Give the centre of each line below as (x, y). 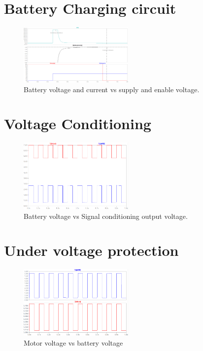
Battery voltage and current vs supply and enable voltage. (112, 89)
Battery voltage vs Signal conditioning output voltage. (106, 216)
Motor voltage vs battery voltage (73, 342)
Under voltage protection (91, 250)
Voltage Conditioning (78, 123)
